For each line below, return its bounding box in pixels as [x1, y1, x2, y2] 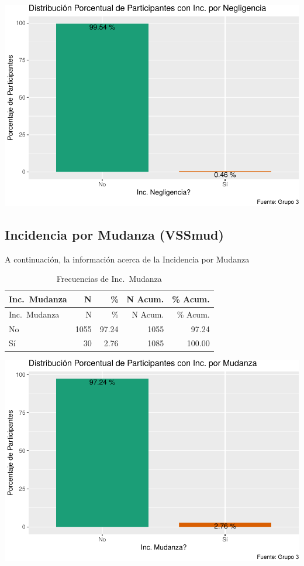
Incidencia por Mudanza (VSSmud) [5, 225, 224, 243]
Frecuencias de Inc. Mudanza [56, 272, 162, 285]
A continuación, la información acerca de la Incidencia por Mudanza [5, 253, 250, 265]
